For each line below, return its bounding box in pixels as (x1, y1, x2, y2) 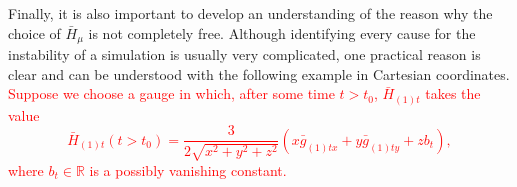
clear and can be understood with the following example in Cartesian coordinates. (8, 63, 510, 84)
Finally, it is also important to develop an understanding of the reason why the (8, 3, 493, 23)
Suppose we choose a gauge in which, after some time (8, 83, 335, 104)
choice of (8, 22, 61, 43)
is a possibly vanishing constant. (89, 159, 287, 180)
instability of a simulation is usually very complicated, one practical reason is (8, 44, 481, 65)
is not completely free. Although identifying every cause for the (88, 22, 476, 43)
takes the (425, 83, 481, 104)
